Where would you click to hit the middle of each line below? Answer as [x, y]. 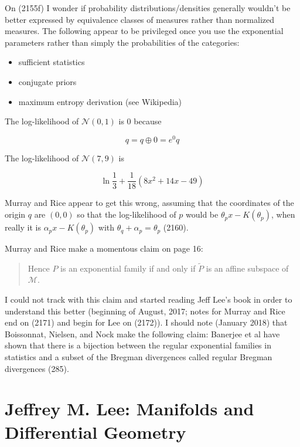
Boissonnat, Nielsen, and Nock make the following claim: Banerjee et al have [142, 333]
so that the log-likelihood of [127, 214]
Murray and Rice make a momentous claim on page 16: [104, 248]
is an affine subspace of [247, 268]
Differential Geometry [96, 431]
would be [202, 214]
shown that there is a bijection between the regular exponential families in [138, 345]
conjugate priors [47, 81]
